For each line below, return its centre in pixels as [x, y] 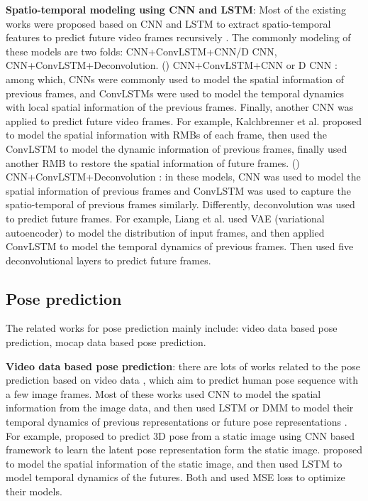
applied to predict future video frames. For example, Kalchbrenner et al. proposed [184, 120]
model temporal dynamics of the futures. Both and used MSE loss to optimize [175, 477]
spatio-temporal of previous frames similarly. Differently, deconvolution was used [180, 204]
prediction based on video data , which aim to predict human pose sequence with [182, 380]
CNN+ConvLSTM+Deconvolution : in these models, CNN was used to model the [183, 177]
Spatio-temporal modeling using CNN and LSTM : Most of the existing [176, 9]
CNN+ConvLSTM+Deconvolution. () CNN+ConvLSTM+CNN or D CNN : [172, 65]
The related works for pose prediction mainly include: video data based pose [172, 328]
